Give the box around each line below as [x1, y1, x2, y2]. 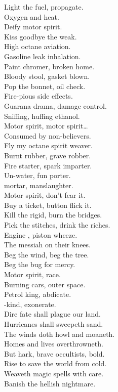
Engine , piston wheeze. [4, 229, 77, 240]
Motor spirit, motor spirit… [4, 120, 88, 131]
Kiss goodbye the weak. [4, 31, 77, 41]
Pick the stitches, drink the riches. [4, 220, 110, 230]
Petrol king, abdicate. [4, 289, 71, 299]
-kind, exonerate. [4, 298, 56, 309]
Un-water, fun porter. [4, 170, 71, 181]
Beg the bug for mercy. [4, 259, 75, 270]
